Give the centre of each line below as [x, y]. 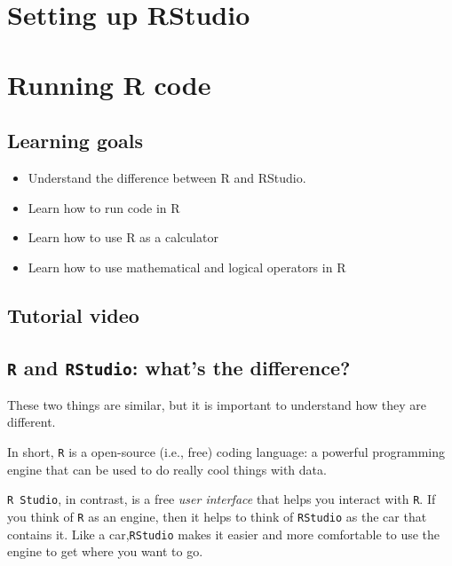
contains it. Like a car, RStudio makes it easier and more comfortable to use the [224, 534]
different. [32, 422]
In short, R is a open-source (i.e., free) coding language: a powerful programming [226, 452]
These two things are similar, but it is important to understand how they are [217, 404]
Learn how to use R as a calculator [123, 237]
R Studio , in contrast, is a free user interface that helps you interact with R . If [222, 499]
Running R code [109, 84]
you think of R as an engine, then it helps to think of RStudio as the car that [217, 516]
